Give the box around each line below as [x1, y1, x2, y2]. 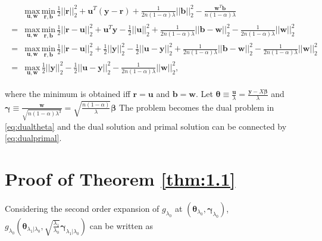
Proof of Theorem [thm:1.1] [5, 167, 236, 191]
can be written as [89, 219, 153, 231]
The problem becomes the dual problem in [118, 101, 274, 113]
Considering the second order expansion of [5, 202, 160, 214]
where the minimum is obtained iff [5, 87, 130, 100]
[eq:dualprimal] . [5, 132, 62, 144]
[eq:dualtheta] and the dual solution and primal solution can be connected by [5, 120, 287, 132]
